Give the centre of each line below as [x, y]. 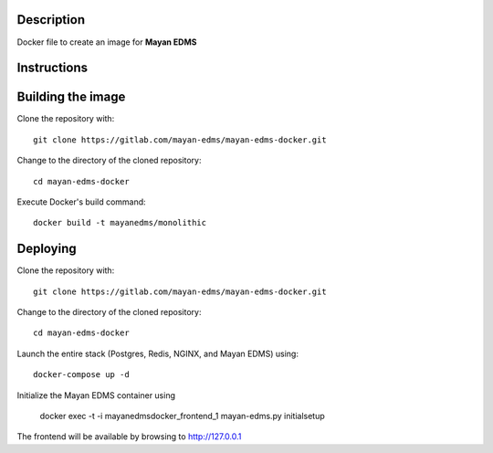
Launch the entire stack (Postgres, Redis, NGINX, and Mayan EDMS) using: [157, 353]
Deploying [47, 249]
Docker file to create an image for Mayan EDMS [107, 42]
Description [51, 20]
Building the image [71, 97]
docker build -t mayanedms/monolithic [120, 223]
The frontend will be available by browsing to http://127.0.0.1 [129, 437]
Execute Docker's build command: [81, 202]
